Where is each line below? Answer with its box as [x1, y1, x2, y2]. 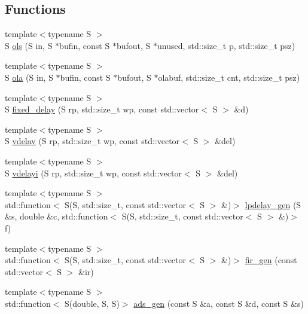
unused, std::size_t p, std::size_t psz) [157, 39, 295, 51]
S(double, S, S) [65, 297, 120, 309]
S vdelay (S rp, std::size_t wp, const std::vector [5, 135, 180, 147]
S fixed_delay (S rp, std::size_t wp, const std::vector [5, 103, 199, 115]
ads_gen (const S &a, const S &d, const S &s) [133, 297, 304, 309]
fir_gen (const [245, 254, 297, 266]
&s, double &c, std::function [5, 210, 108, 222]
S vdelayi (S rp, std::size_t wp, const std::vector [5, 166, 182, 179]
